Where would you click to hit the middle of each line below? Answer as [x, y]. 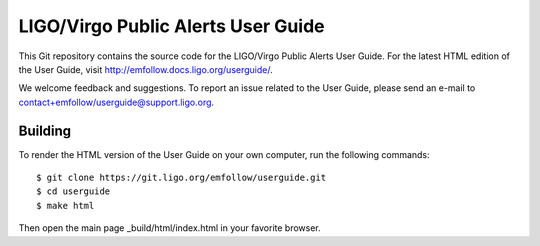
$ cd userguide [73, 191]
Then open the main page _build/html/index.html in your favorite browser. [170, 228]
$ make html [65, 205]
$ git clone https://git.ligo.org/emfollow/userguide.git [181, 178]
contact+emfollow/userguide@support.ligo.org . [116, 102]
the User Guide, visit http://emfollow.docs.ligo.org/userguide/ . [146, 69]
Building [45, 130]
